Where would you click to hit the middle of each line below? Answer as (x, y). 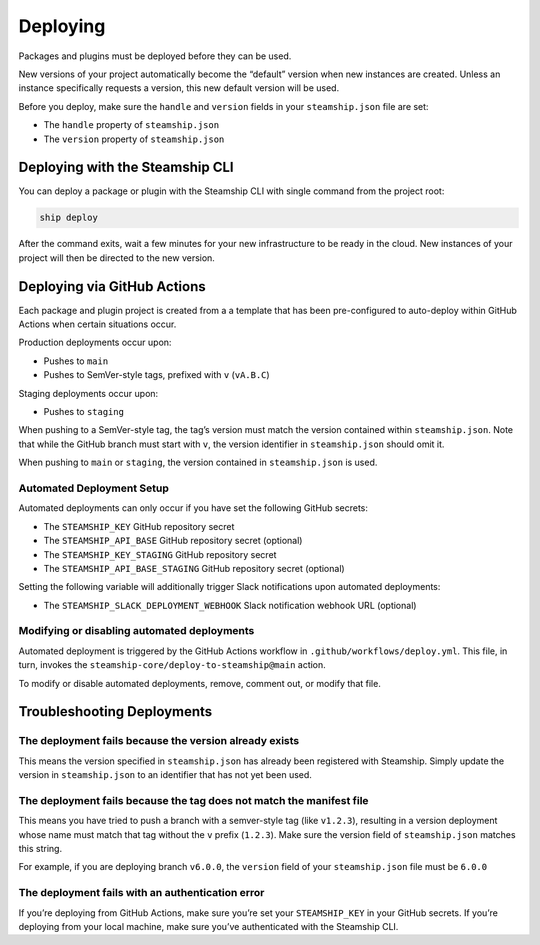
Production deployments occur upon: (95, 342)
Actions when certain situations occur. (97, 324)
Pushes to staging (84, 412)
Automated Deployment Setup (94, 488)
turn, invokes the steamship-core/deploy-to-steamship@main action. (172, 665)
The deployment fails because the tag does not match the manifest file (193, 800)
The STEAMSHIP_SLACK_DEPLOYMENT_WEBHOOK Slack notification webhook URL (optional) (230, 605)
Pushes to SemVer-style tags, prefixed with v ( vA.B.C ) (156, 375)
